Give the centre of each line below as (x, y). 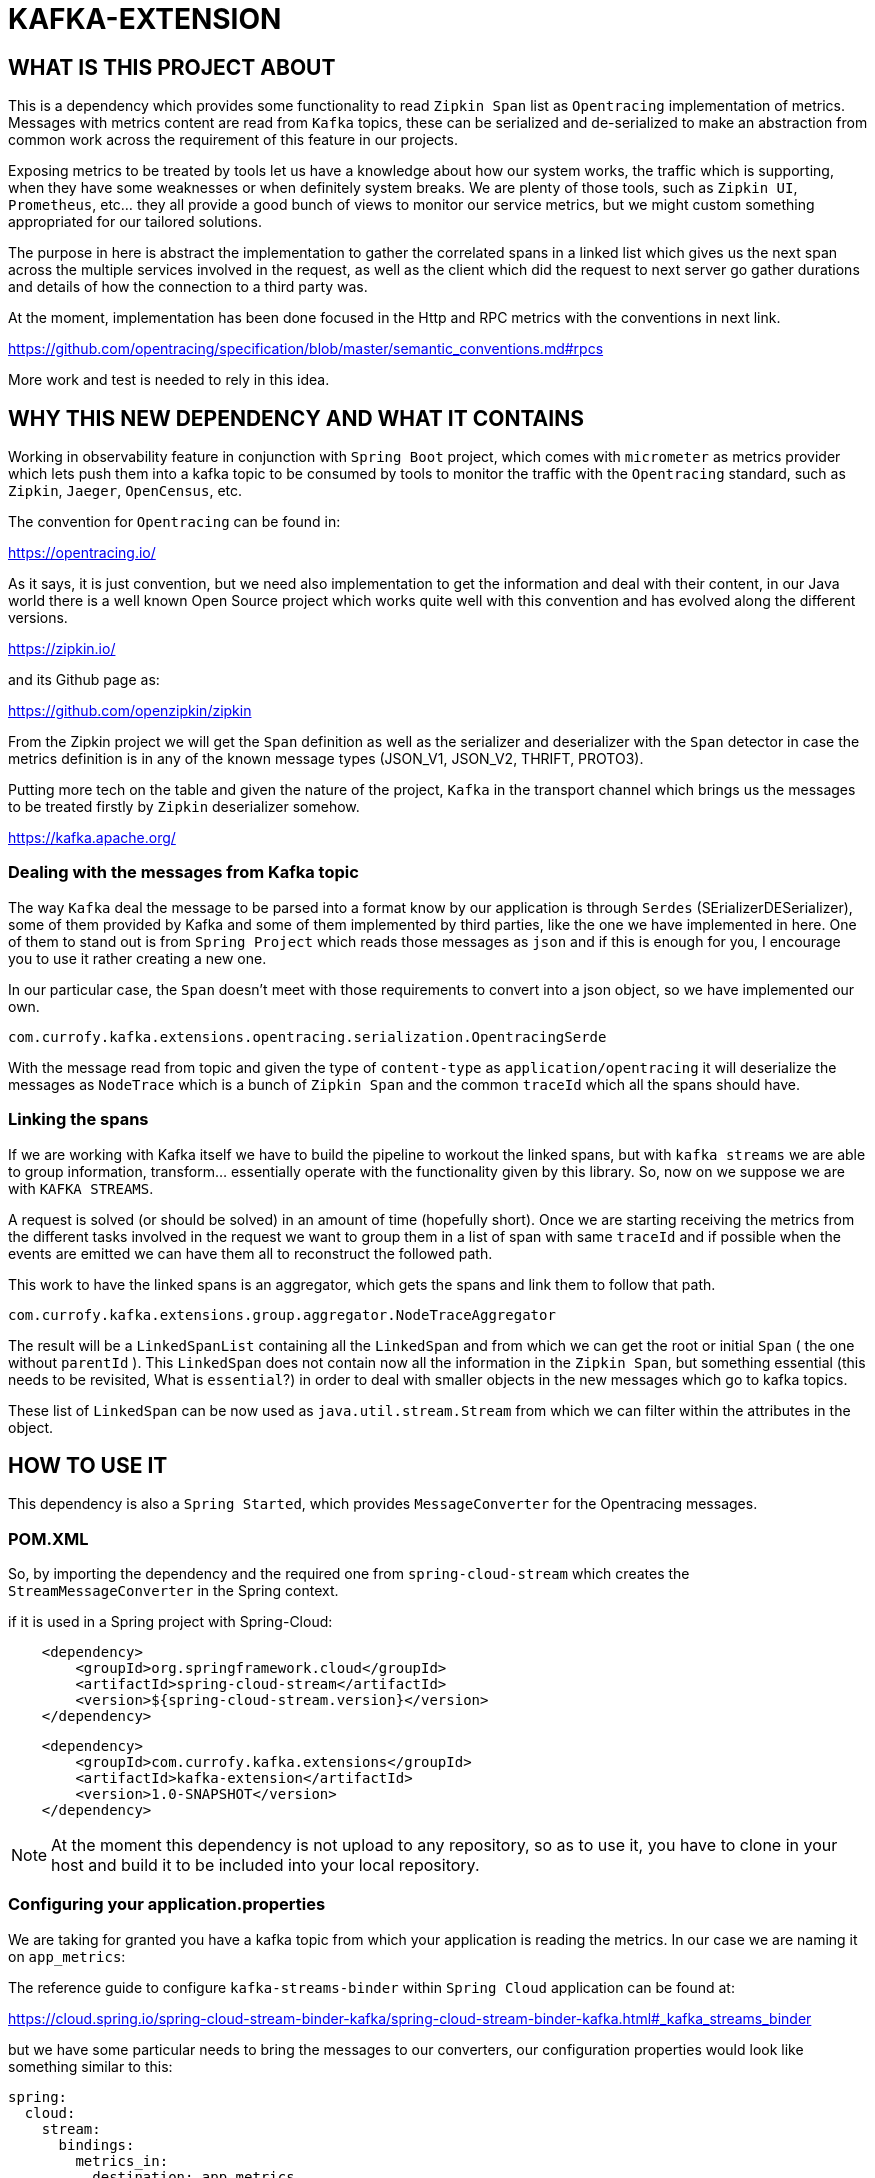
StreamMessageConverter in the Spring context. (173, 1591)
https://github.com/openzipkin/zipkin (130, 711)
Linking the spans (78, 1119)
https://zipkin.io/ (62, 649)
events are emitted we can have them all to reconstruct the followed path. (250, 1253)
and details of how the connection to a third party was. (188, 287)
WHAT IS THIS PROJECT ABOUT (172, 67)
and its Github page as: (84, 680)
